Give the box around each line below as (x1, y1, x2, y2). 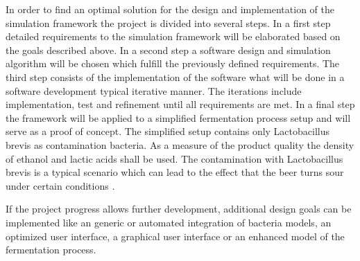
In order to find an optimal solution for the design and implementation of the (6, 2, 334, 16)
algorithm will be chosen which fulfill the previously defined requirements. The (6, 56, 340, 71)
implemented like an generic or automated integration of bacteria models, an (6, 215, 332, 229)
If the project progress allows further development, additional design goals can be (6, 201, 352, 216)
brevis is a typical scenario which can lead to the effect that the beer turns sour (6, 165, 344, 179)
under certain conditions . (6, 178, 115, 192)
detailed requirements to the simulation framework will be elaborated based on (6, 29, 341, 44)
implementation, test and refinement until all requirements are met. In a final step (6, 97, 355, 111)
